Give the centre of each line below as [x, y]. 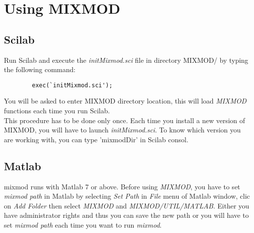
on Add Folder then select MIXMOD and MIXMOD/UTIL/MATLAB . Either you [127, 205]
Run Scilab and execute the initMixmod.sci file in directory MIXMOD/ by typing [126, 60]
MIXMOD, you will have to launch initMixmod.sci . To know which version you [122, 130]
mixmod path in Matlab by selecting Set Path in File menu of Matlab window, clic [127, 196]
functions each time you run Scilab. [57, 111]
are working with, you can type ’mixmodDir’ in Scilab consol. [96, 139]
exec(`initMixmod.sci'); [72, 85]
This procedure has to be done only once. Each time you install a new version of [125, 120]
